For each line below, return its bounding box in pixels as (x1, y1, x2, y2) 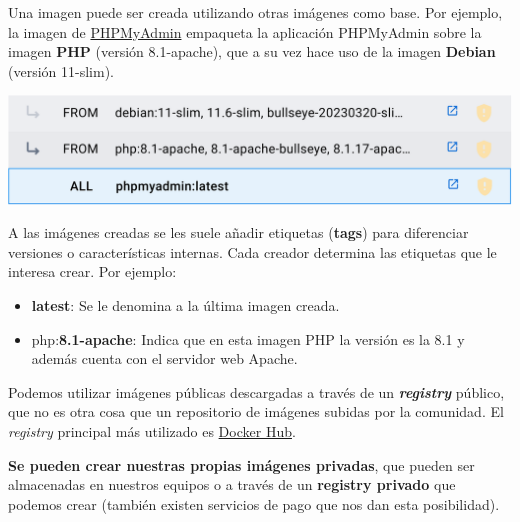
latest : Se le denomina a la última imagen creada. (31, 295, 340, 316)
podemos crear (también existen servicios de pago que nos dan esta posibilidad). (8, 493, 500, 514)
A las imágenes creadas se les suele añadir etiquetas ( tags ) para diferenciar (8, 222, 469, 243)
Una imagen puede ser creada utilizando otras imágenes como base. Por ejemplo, (8, 2, 503, 22)
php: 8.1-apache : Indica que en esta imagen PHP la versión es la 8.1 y (31, 328, 465, 349)
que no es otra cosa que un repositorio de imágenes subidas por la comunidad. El (8, 401, 504, 422)
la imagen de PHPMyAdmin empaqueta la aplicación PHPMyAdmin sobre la (8, 21, 482, 42)
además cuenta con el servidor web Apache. (31, 348, 298, 369)
